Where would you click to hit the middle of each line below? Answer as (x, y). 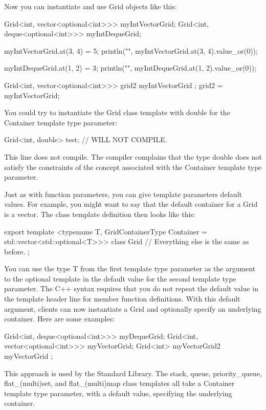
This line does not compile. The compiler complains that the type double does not (133, 156)
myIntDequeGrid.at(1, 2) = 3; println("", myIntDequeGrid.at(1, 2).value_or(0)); (130, 68)
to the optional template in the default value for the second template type (120, 278)
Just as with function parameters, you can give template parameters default (123, 194)
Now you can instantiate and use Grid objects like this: (91, 6)
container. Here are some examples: (60, 319)
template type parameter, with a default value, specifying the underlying (118, 393)
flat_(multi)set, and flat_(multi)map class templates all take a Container (119, 383)
